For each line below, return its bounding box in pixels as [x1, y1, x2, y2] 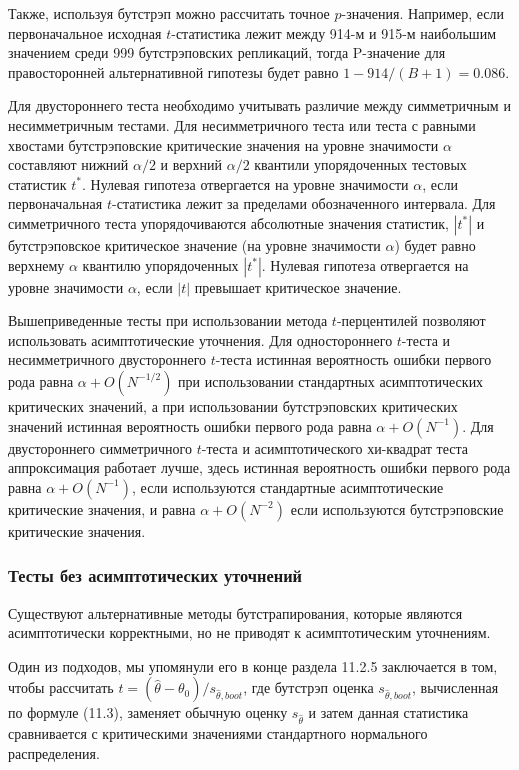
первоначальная [8, 193, 103, 214]
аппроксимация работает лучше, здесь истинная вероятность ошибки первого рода [8, 457, 511, 478]
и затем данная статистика [308, 702, 469, 723]
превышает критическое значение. [194, 276, 402, 297]
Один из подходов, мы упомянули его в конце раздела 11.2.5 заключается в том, [8, 655, 498, 676]
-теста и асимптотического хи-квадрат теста [201, 437, 468, 458]
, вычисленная [411, 677, 499, 698]
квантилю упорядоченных [82, 254, 239, 275]
